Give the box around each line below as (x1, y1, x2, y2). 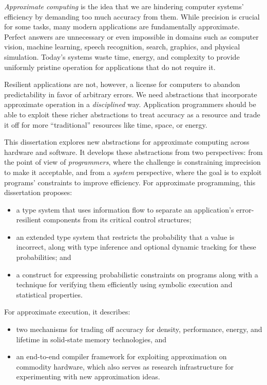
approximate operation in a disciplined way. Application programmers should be (4, 99, 256, 110)
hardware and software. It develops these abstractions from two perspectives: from (4, 146, 263, 157)
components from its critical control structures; (43, 214, 192, 225)
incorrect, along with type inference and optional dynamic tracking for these (16, 241, 256, 252)
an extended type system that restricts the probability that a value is (16, 231, 235, 242)
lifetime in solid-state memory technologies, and (16, 334, 167, 344)
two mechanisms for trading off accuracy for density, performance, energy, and (16, 324, 262, 335)
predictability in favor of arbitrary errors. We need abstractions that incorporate (4, 89, 257, 99)
